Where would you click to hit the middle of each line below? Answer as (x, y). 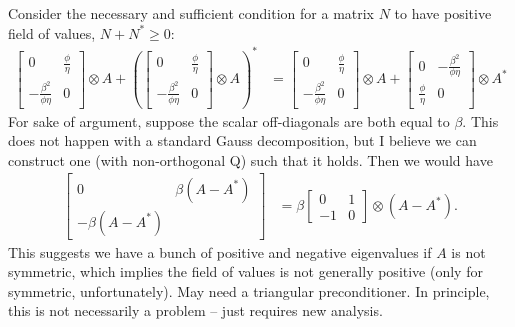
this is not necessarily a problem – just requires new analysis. (195, 310)
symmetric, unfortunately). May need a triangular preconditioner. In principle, (249, 290)
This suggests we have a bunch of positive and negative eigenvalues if (220, 251)
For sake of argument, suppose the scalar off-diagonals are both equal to (229, 120)
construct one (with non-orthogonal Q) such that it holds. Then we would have (250, 159)
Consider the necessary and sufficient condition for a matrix (191, 13)
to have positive (443, 13)
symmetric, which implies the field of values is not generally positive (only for (245, 271)
